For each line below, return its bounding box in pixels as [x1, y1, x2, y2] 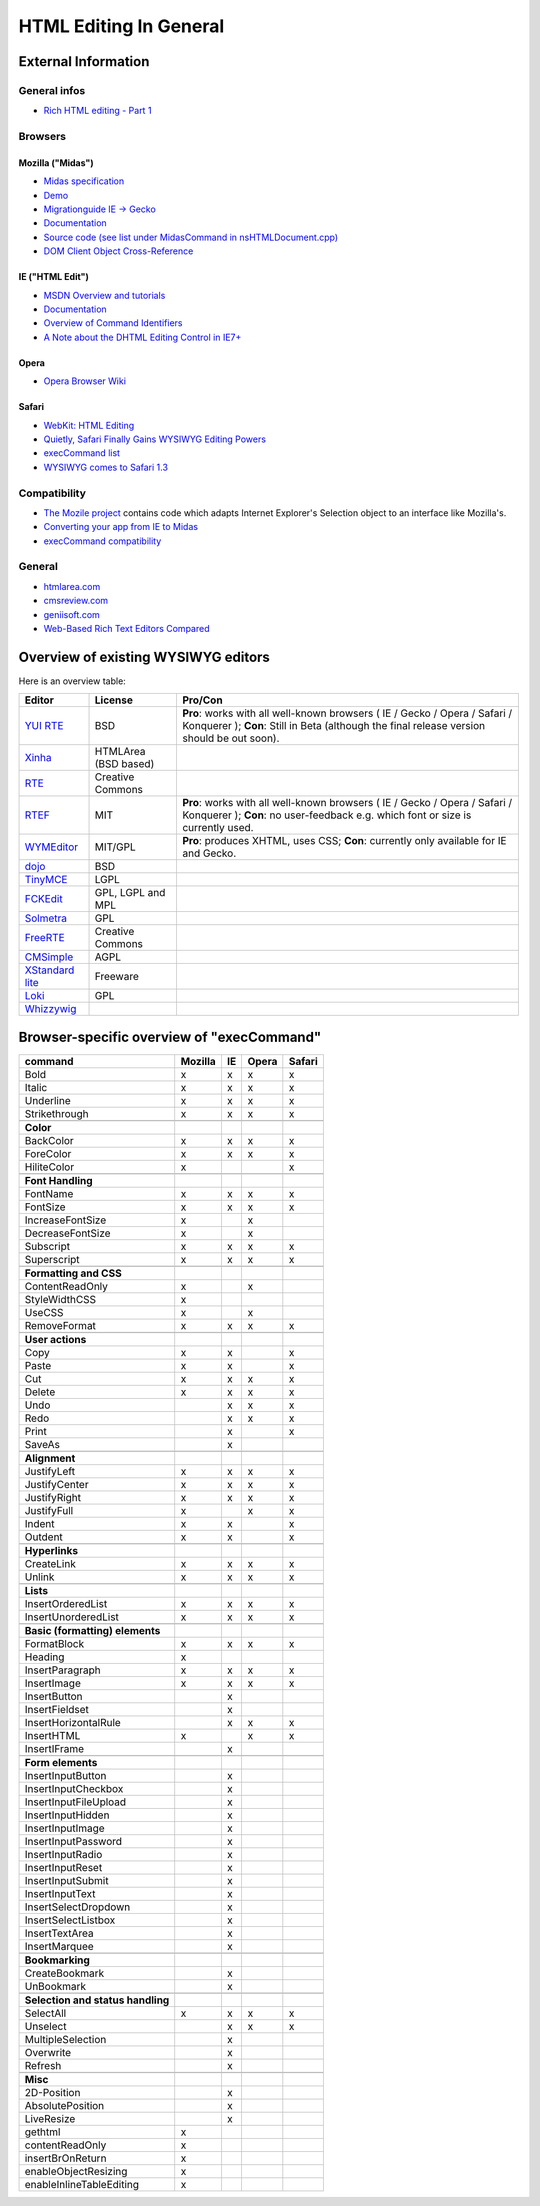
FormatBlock [24, 1636, 85, 1650]
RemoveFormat [24, 1318, 97, 1332]
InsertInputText [24, 1886, 96, 1900]
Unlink [24, 1570, 55, 1584]
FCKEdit [24, 892, 64, 906]
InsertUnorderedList [24, 1610, 120, 1624]
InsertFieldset [24, 1702, 90, 1716]
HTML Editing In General [18, 15, 225, 37]
